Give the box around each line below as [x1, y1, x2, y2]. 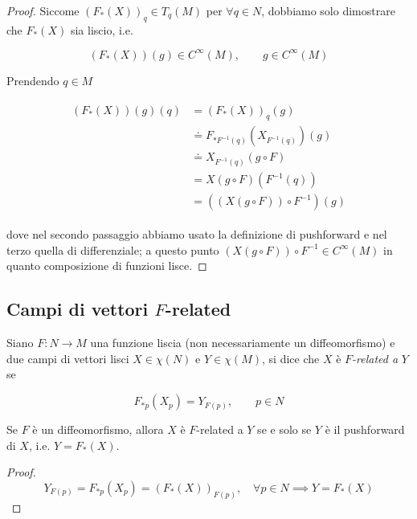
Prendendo [6, 72, 59, 88]
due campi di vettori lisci [6, 349, 129, 366]
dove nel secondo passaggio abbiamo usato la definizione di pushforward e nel [6, 226, 387, 243]
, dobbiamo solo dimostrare [261, 2, 395, 18]
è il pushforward [325, 421, 405, 438]
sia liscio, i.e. [70, 21, 133, 38]
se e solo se [257, 421, 312, 438]
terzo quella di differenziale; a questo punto [6, 241, 219, 258]
